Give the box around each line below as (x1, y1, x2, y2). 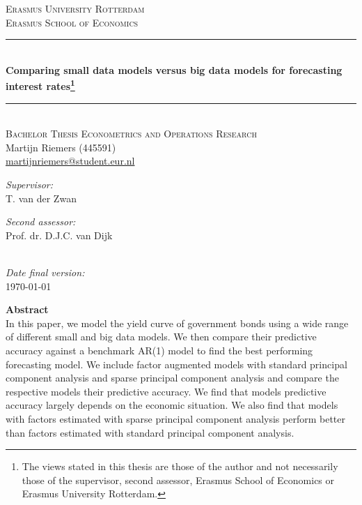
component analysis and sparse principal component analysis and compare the (6, 370, 339, 385)
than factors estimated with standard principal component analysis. (6, 425, 294, 439)
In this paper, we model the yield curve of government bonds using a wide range (6, 315, 349, 330)
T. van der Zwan (6, 190, 77, 205)
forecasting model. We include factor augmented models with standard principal (6, 356, 347, 371)
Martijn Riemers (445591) (6, 140, 116, 154)
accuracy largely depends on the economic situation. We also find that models (6, 398, 338, 412)
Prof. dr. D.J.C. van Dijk (6, 227, 113, 242)
